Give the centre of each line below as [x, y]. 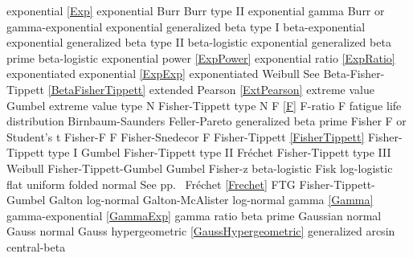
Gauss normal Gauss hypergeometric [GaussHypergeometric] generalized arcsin [201, 231]
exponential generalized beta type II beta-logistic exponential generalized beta [199, 42]
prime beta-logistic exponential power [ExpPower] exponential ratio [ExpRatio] [201, 57]
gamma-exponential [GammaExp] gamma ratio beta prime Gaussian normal [194, 215]
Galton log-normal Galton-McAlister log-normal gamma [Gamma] [211, 200]
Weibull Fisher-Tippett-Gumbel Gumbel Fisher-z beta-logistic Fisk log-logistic [200, 168]
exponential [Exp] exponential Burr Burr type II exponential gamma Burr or [196, 10]
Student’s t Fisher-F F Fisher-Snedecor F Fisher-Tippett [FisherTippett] [186, 136]
